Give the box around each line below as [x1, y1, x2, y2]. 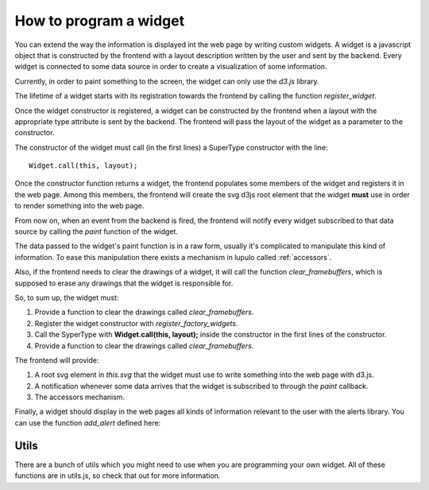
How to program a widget [14, 12, 185, 29]
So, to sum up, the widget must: [14, 293, 119, 302]
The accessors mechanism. [34, 392, 126, 402]
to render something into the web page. [14, 201, 145, 211]
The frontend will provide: [14, 355, 99, 365]
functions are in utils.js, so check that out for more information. [14, 471, 221, 480]
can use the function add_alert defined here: [14, 418, 161, 427]
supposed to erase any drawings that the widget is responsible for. [14, 278, 234, 288]
